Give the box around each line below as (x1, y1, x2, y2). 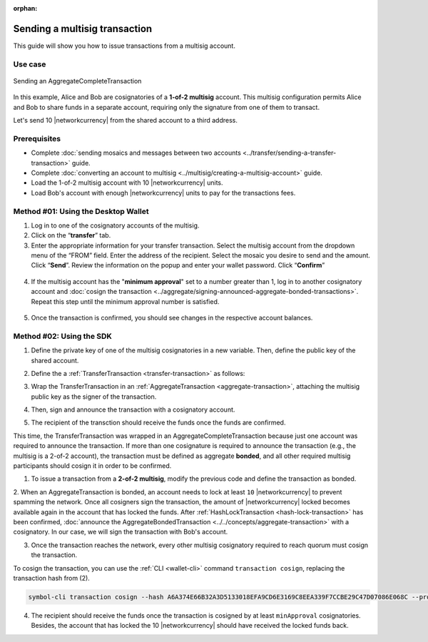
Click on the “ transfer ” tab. (31, 231, 111, 240)
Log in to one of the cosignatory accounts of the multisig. (31, 221, 200, 230)
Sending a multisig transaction (13, 22, 153, 35)
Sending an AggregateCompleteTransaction (13, 76, 142, 85)
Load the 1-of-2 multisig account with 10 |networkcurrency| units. (31, 178, 224, 187)
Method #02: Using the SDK (13, 331, 112, 341)
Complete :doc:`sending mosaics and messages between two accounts (31, 148, 242, 157)
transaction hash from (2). (13, 574, 91, 582)
